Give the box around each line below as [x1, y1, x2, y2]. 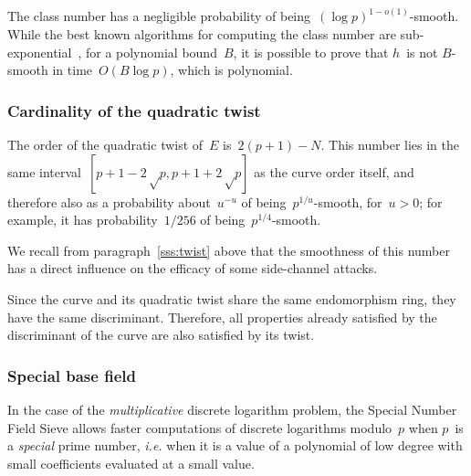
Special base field [7, 364, 136, 386]
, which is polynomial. [170, 60, 293, 79]
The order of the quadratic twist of [7, 135, 204, 154]
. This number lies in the [320, 135, 459, 154]
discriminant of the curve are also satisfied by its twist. [7, 325, 315, 344]
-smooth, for [313, 192, 382, 211]
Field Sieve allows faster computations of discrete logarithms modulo [7, 418, 392, 437]
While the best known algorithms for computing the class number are [7, 25, 396, 44]
